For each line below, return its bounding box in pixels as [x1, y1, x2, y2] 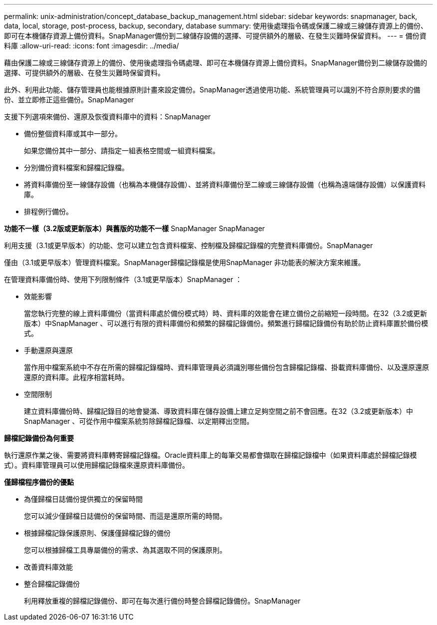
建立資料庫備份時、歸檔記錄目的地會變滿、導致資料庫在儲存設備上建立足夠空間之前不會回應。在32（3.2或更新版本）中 [24, 407, 414, 415]
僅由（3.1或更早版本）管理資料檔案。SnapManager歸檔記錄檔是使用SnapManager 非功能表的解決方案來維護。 [4, 258, 365, 267]
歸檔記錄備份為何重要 [4, 434, 74, 442]
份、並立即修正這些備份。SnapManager [4, 95, 134, 104]
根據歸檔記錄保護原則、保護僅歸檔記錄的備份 [24, 529, 171, 537]
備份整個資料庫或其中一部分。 [24, 129, 122, 138]
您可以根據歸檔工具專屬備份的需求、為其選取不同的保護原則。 [24, 546, 226, 554]
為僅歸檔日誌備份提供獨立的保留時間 [24, 495, 143, 503]
